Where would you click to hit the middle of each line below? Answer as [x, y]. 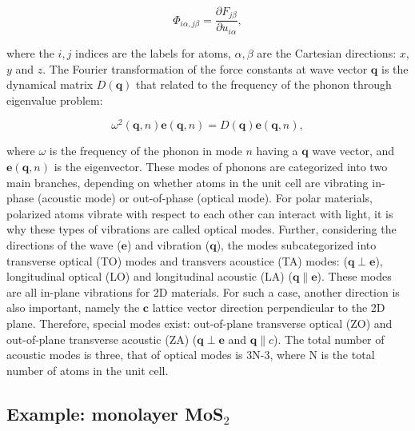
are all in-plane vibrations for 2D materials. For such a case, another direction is [203, 291]
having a [277, 151]
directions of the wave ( [64, 244]
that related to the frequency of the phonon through [264, 84]
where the [30, 52]
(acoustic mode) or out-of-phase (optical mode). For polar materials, [205, 198]
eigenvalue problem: [55, 100]
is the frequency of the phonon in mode [146, 151]
